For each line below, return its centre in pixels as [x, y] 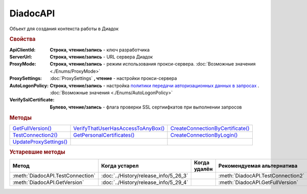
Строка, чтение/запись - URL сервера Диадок [101, 57]
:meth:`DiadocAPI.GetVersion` [48, 183]
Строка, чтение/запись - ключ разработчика [100, 50]
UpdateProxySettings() [40, 142]
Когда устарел [120, 166]
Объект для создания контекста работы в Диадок [64, 29]
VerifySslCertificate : [32, 100]
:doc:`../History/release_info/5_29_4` [145, 183]
